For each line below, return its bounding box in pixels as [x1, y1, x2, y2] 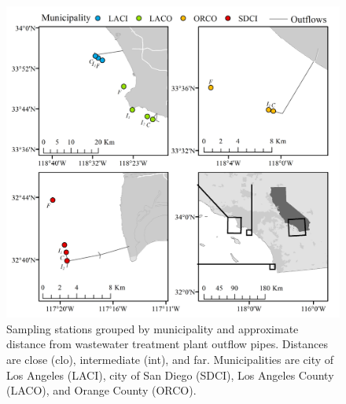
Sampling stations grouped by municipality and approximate [6, 320, 299, 336]
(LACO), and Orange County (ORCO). [6, 382, 197, 398]
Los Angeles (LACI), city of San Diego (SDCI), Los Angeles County [6, 366, 334, 383]
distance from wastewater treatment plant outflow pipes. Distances [6, 336, 328, 352]
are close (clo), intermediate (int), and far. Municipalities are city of [6, 351, 334, 368]
